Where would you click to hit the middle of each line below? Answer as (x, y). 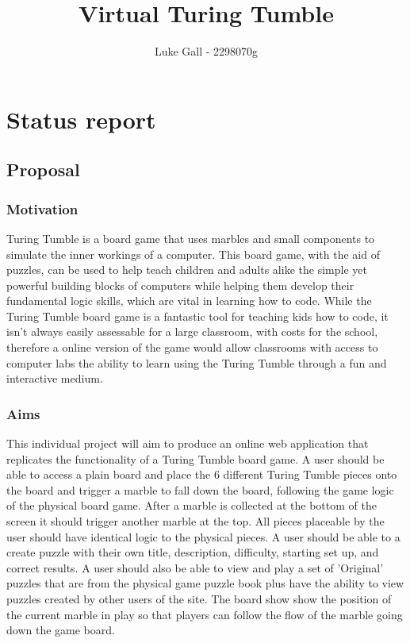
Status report (81, 119)
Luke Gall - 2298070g (206, 51)
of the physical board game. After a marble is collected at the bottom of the (192, 505)
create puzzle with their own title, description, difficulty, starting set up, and (193, 552)
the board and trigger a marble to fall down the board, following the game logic (200, 489)
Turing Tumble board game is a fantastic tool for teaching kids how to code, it (197, 316)
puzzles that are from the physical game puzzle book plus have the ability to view (205, 583)
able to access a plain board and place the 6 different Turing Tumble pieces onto (202, 474)
